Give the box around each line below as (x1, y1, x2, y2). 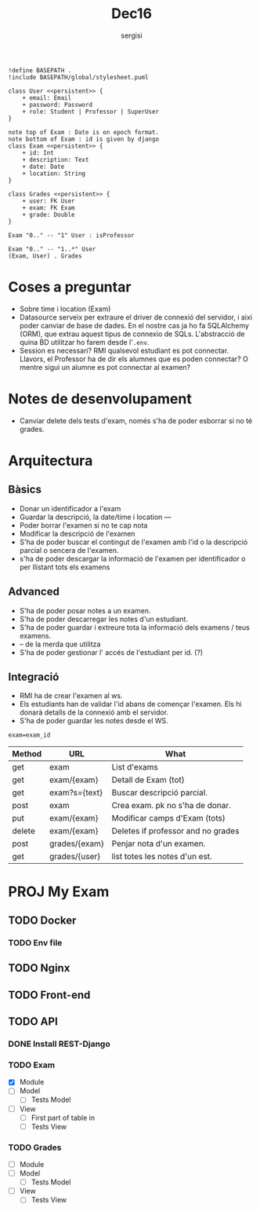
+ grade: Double (22, 210, 76, 218)
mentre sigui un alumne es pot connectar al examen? (19, 362, 191, 371)
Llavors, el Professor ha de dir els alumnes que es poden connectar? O (19, 354, 248, 364)
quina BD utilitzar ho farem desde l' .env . (19, 337, 150, 346)
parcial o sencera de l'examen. (19, 545, 119, 554)
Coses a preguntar (8, 278, 132, 296)
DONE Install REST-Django (8, 1038, 111, 1049)
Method (12, 748, 42, 759)
